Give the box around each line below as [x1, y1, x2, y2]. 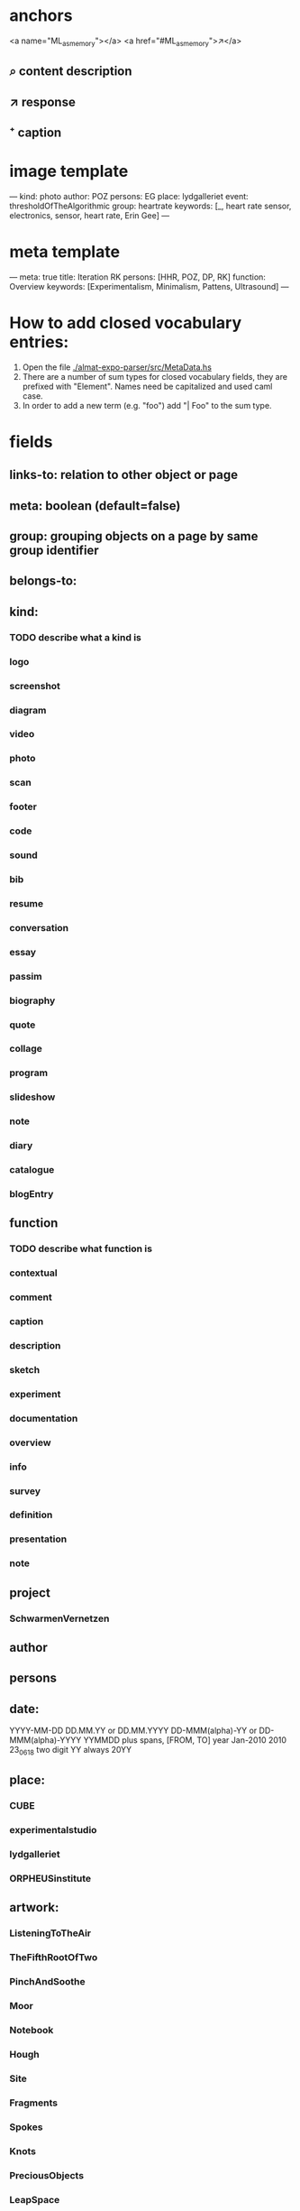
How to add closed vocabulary [9, 312, 242, 333]
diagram [9, 704, 47, 716]
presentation [9, 1533, 68, 1545]
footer [9, 800, 38, 813]
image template [9, 161, 129, 181]
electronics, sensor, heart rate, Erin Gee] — [9, 209, 169, 221]
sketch [9, 1363, 41, 1376]
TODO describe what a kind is [9, 631, 141, 643]
